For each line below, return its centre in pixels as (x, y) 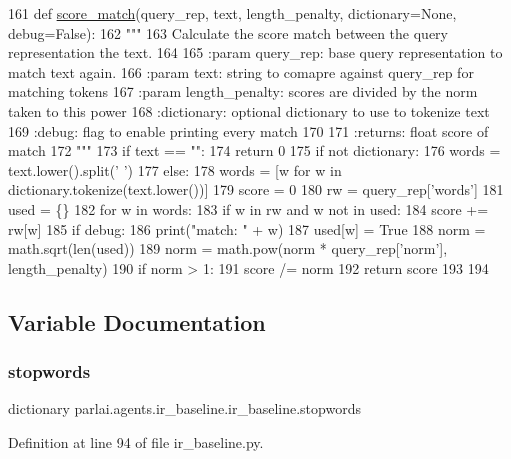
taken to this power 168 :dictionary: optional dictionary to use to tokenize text (249, 110)
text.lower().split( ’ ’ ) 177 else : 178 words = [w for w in (175, 169)
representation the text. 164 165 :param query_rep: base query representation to (255, 52)
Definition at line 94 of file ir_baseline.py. (136, 441)
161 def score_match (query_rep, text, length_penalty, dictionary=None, (232, 13)
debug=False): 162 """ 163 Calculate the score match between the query (228, 32)
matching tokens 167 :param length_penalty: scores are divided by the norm (243, 91)
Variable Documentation (137, 321)
